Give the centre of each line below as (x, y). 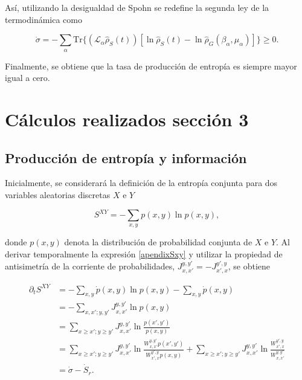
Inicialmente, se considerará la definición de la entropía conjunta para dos (141, 183)
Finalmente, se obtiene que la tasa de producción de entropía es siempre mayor (151, 66)
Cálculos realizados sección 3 (127, 119)
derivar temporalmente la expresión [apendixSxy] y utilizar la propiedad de (144, 254)
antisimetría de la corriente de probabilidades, (90, 266)
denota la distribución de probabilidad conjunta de (158, 242)
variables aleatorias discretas (58, 194)
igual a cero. (27, 78)
